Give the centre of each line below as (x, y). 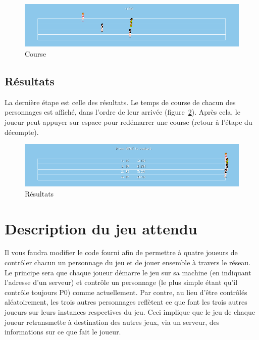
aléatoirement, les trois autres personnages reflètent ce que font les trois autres (126, 302)
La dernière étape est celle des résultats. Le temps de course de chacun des (120, 102)
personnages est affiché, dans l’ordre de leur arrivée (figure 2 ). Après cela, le (122, 112)
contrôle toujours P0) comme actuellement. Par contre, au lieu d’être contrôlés (126, 292)
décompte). (22, 132)
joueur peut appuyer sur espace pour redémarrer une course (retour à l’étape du (128, 122)
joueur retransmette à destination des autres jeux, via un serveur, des (112, 322)
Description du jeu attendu (101, 228)
